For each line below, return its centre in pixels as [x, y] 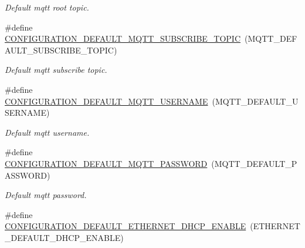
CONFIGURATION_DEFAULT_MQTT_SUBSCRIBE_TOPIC [123, 38]
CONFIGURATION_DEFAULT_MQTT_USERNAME [106, 101]
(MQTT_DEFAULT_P [254, 163]
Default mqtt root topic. [47, 7]
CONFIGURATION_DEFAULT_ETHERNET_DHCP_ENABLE [126, 226]
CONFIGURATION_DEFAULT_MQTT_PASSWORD [106, 163]
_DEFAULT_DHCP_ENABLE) [64, 237]
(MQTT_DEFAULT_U [255, 101]
